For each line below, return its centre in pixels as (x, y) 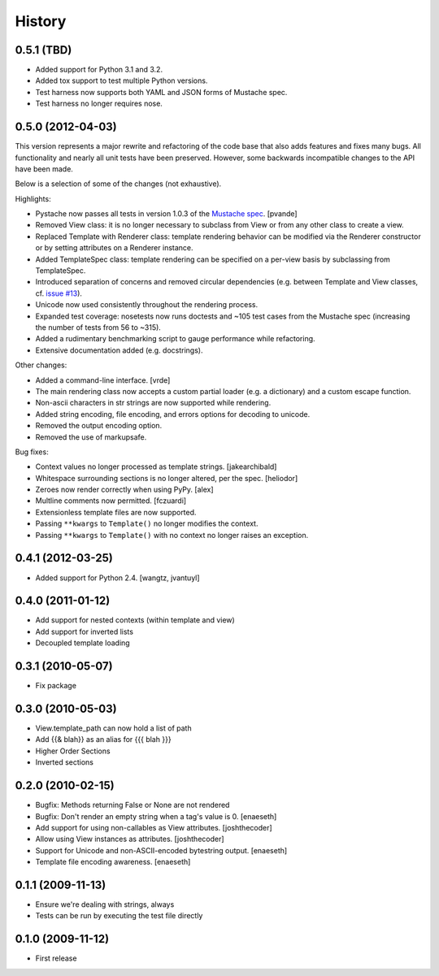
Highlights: (33, 198)
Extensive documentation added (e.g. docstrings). (119, 350)
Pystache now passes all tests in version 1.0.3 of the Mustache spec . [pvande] (166, 214)
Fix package (56, 686)
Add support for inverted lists (85, 631)
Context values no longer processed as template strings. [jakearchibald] (156, 466)
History (41, 21)
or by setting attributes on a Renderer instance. (115, 248)
